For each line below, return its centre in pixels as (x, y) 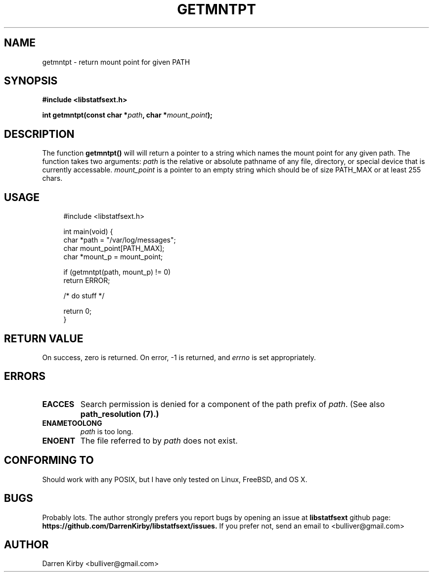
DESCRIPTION (39, 134)
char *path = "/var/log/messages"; (120, 240)
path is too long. (107, 431)
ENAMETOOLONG (72, 423)
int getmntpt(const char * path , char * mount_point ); (127, 115)
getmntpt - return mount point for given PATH (116, 62)
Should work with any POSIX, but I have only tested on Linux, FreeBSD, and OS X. (175, 479)
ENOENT (59, 440)
